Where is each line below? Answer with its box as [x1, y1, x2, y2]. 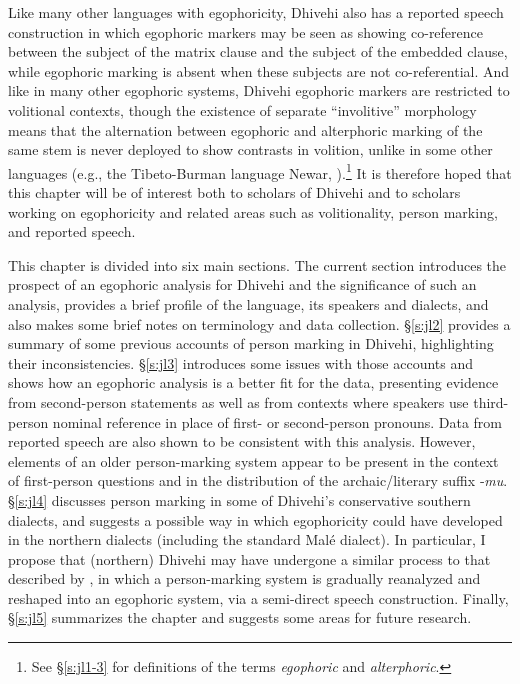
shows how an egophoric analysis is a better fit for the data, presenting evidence [8, 372, 499, 393]
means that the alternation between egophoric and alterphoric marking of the [8, 119, 483, 140]
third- [473, 391, 509, 412]
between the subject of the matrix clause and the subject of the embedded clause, [8, 41, 508, 62]
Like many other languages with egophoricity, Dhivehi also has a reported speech [8, 2, 504, 22]
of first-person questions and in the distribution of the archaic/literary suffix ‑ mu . [8, 470, 508, 491]
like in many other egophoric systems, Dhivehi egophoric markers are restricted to [8, 80, 510, 101]
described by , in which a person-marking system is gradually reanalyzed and [8, 568, 481, 589]
